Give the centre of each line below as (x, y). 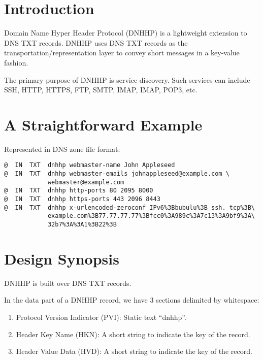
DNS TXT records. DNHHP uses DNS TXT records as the (96, 42)
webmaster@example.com (86, 182)
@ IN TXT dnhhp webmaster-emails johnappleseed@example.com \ (117, 174)
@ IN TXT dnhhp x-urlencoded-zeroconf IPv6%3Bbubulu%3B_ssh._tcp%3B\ (129, 207)
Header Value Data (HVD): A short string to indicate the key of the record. (134, 351)
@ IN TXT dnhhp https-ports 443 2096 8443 (82, 199)
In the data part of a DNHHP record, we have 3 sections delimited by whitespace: (132, 300)
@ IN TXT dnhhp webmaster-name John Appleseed (90, 165)
